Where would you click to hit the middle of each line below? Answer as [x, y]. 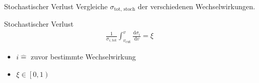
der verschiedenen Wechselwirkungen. [196, 6]
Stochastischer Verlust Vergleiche [56, 6]
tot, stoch [125, 9]
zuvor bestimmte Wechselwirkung [83, 57]
